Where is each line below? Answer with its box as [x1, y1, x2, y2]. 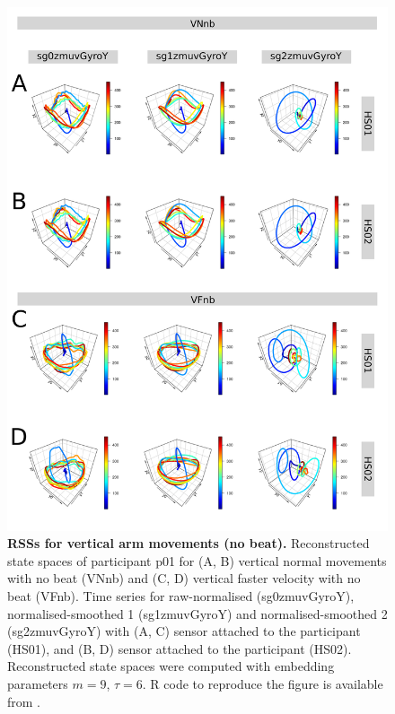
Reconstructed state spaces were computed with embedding [7, 657, 335, 675]
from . [7, 692, 41, 710]
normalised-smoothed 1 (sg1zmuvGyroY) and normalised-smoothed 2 [7, 604, 388, 623]
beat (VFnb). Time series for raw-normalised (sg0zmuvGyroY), [7, 586, 355, 605]
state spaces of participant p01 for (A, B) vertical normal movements [7, 551, 387, 570]
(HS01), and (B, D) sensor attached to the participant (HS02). [7, 639, 352, 657]
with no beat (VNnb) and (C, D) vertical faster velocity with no [7, 569, 361, 588]
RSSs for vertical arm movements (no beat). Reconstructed [7, 534, 370, 553]
